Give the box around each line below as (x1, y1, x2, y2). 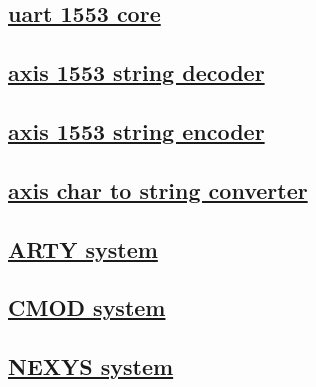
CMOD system (8, 292, 166, 323)
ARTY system (8, 233, 158, 264)
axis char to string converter (8, 174, 308, 205)
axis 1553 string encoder (8, 115, 265, 146)
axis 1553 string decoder (8, 57, 265, 88)
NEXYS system (8, 351, 174, 382)
